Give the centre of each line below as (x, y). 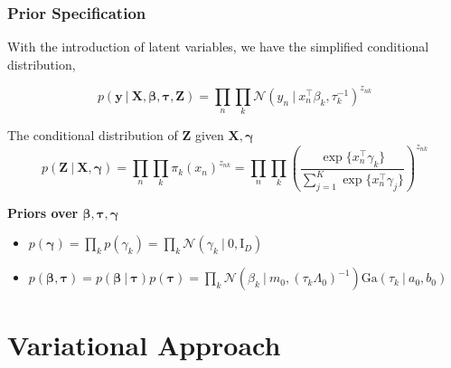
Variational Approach (144, 344)
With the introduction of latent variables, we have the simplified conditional (218, 47)
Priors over (43, 212)
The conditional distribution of (93, 135)
